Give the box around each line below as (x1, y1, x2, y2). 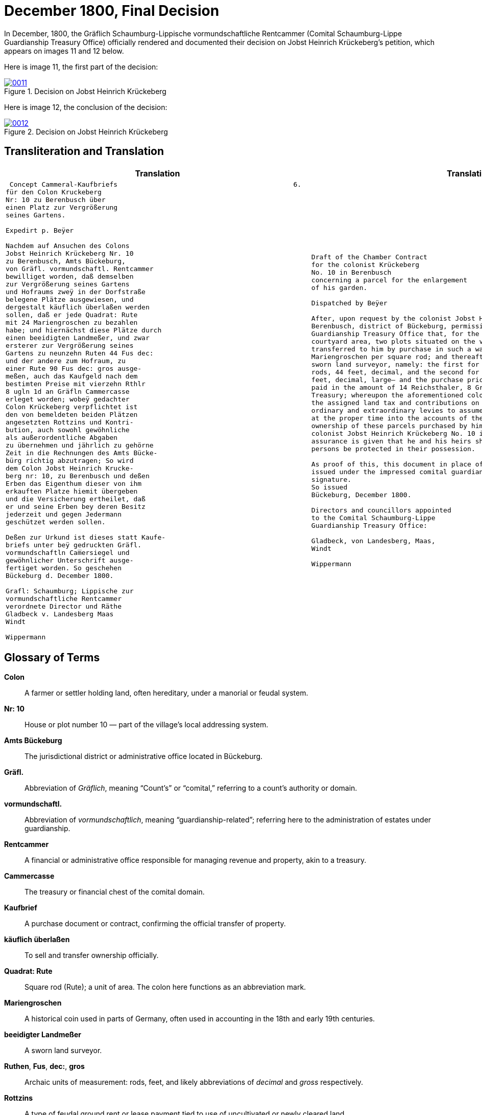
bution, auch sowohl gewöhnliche (6, 426, 130, 434)
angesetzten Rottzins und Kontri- (6, 418, 134, 426)
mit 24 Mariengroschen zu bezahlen (6, 318, 138, 326)
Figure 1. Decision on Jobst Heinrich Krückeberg (4, 86, 166, 96)
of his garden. (311, 284, 368, 292)
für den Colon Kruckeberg (6, 188, 102, 196)
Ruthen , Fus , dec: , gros (4, 1062, 85, 1071)
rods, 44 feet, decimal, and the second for (311, 368, 479, 376)
